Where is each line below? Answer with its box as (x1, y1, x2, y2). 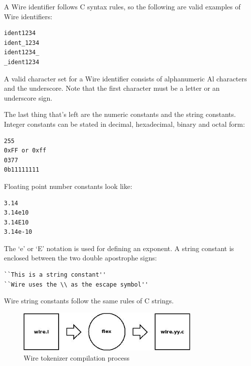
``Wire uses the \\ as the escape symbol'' (4, 281, 149, 288)
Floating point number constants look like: (4, 181, 132, 191)
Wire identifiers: (4, 11, 53, 21)
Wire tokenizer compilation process (24, 352, 129, 363)
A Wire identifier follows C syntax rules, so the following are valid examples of (4, 1, 241, 11)
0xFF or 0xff (4, 147, 46, 154)
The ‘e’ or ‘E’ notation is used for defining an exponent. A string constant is (4, 243, 234, 253)
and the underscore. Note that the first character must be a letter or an (4, 83, 220, 93)
